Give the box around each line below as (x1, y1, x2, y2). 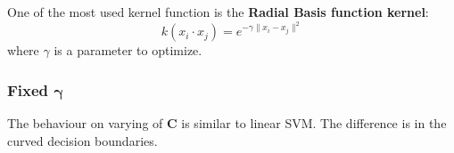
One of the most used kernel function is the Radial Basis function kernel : (7, 3, 429, 20)
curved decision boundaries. (7, 131, 158, 149)
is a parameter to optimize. (54, 41, 202, 60)
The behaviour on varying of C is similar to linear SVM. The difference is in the (7, 114, 447, 133)
